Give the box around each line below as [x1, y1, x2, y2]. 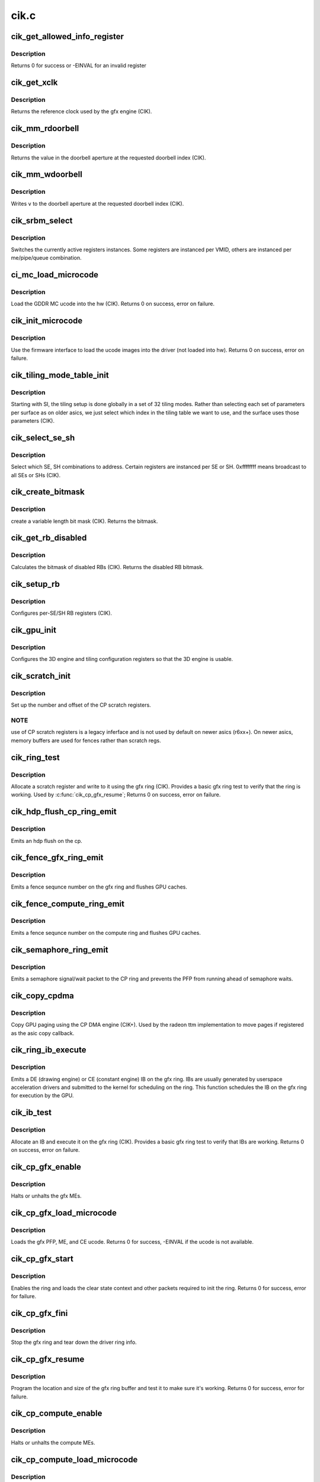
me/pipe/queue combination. [11, 254, 82, 261]
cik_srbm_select [11, 215, 73, 225]
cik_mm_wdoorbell [11, 170, 82, 180]
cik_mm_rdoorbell [11, 123, 79, 133]
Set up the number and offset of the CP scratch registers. [11, 701, 151, 708]
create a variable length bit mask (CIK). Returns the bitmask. [11, 518, 158, 525]
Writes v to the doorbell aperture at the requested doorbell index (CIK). [11, 200, 184, 207]
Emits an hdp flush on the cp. [11, 837, 82, 844]
